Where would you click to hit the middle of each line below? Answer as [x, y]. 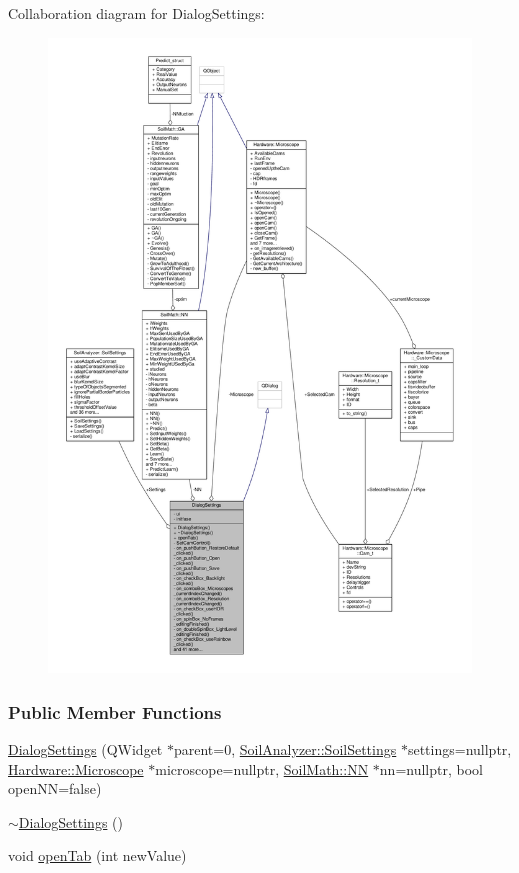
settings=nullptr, [459, 749]
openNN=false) [55, 788]
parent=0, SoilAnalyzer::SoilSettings [285, 749]
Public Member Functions [115, 711]
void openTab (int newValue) [97, 855]
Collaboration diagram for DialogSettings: [136, 13]
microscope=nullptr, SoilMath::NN [262, 768]
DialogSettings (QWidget [85, 749]
